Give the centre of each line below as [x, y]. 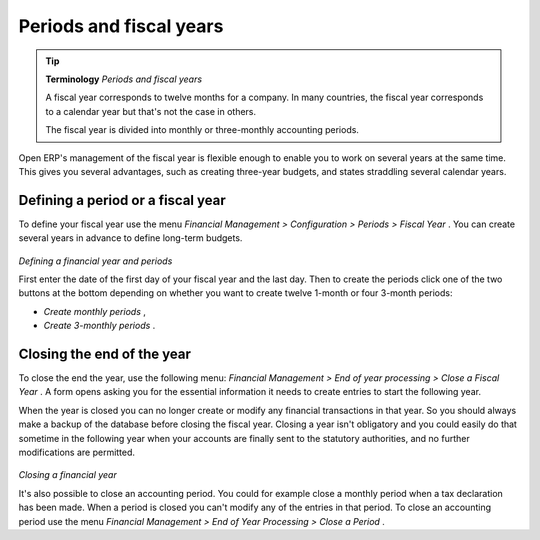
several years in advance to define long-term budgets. [130, 238]
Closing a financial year [67, 475]
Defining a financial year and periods [95, 261]
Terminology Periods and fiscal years [124, 79]
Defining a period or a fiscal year [122, 200]
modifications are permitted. [76, 452]
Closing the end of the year [105, 353]
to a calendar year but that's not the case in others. [151, 111]
